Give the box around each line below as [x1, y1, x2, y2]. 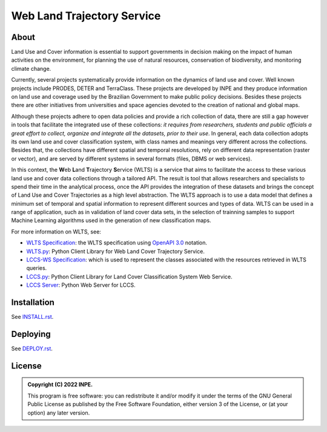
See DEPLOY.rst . [11, 345, 53, 352]
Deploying [11, 329, 51, 339]
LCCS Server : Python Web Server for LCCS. [26, 281, 136, 289]
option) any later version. [27, 409, 90, 416]
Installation [11, 297, 54, 308]
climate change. [11, 65, 51, 72]
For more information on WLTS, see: [11, 227, 101, 235]
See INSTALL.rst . [11, 313, 54, 321]
